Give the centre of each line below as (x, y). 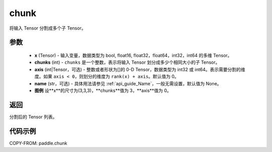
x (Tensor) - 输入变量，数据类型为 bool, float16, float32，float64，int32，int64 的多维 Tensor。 (133, 55)
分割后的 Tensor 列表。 (33, 117)
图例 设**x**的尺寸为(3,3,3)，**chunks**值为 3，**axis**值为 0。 (103, 90)
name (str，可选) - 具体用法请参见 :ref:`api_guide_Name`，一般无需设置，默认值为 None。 (128, 83)
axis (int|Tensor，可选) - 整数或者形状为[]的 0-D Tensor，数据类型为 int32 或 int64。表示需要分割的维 (140, 69)
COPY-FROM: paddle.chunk (38, 143)
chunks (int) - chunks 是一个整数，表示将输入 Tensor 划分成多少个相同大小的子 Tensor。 (127, 62)
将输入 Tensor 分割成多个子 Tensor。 (48, 28)
